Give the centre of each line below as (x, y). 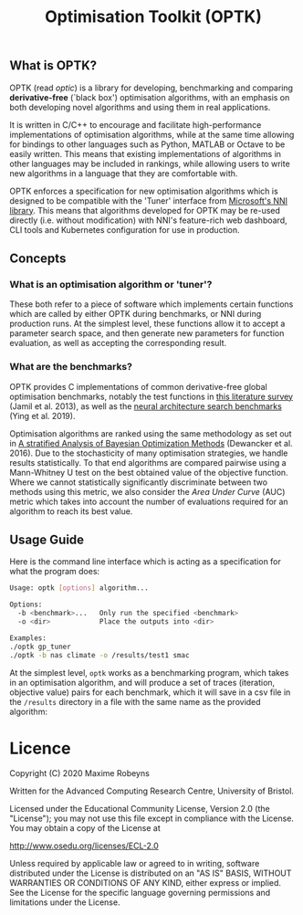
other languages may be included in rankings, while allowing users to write (150, 163)
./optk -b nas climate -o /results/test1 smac (99, 655)
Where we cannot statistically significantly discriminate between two (138, 482)
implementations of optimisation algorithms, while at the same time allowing (152, 134)
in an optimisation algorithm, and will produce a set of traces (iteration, (142, 682)
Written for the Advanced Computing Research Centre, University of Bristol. (152, 791)
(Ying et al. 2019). (42, 415)
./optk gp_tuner (40, 647)
